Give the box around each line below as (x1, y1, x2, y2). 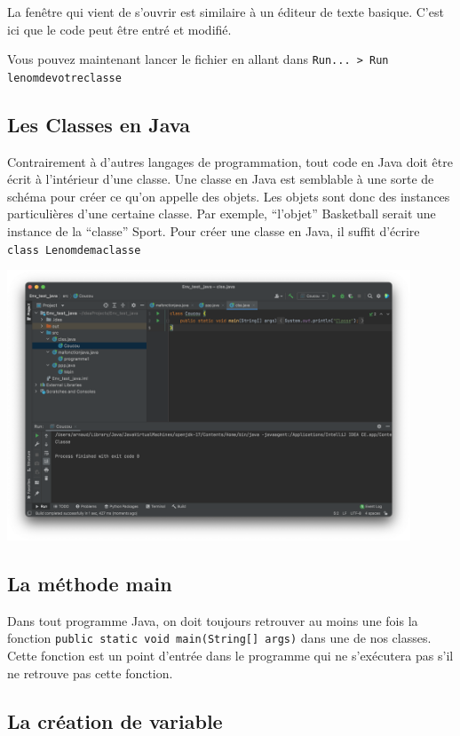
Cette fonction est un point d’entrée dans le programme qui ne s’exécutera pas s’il (7, 646, 454, 665)
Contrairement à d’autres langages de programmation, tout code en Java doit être (7, 152, 453, 170)
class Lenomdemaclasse (7, 243, 141, 257)
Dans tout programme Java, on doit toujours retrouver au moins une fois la (7, 611, 418, 629)
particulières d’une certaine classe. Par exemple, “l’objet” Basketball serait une (7, 204, 436, 223)
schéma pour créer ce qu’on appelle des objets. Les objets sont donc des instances (7, 186, 450, 205)
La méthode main (7, 570, 172, 598)
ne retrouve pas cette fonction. (7, 663, 173, 682)
